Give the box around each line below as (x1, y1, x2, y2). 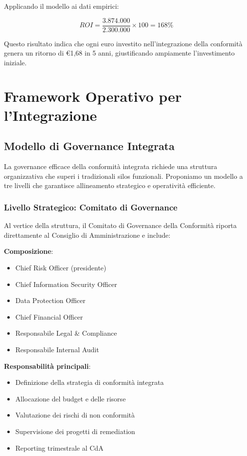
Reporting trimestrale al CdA (15, 442, 104, 453)
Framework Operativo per (4, 86, 182, 106)
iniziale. (4, 57, 27, 67)
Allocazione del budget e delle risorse (15, 393, 126, 403)
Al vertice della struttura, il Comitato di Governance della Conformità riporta (4, 220, 237, 230)
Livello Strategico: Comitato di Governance (4, 201, 177, 213)
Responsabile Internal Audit (15, 344, 99, 354)
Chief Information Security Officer (15, 279, 117, 289)
